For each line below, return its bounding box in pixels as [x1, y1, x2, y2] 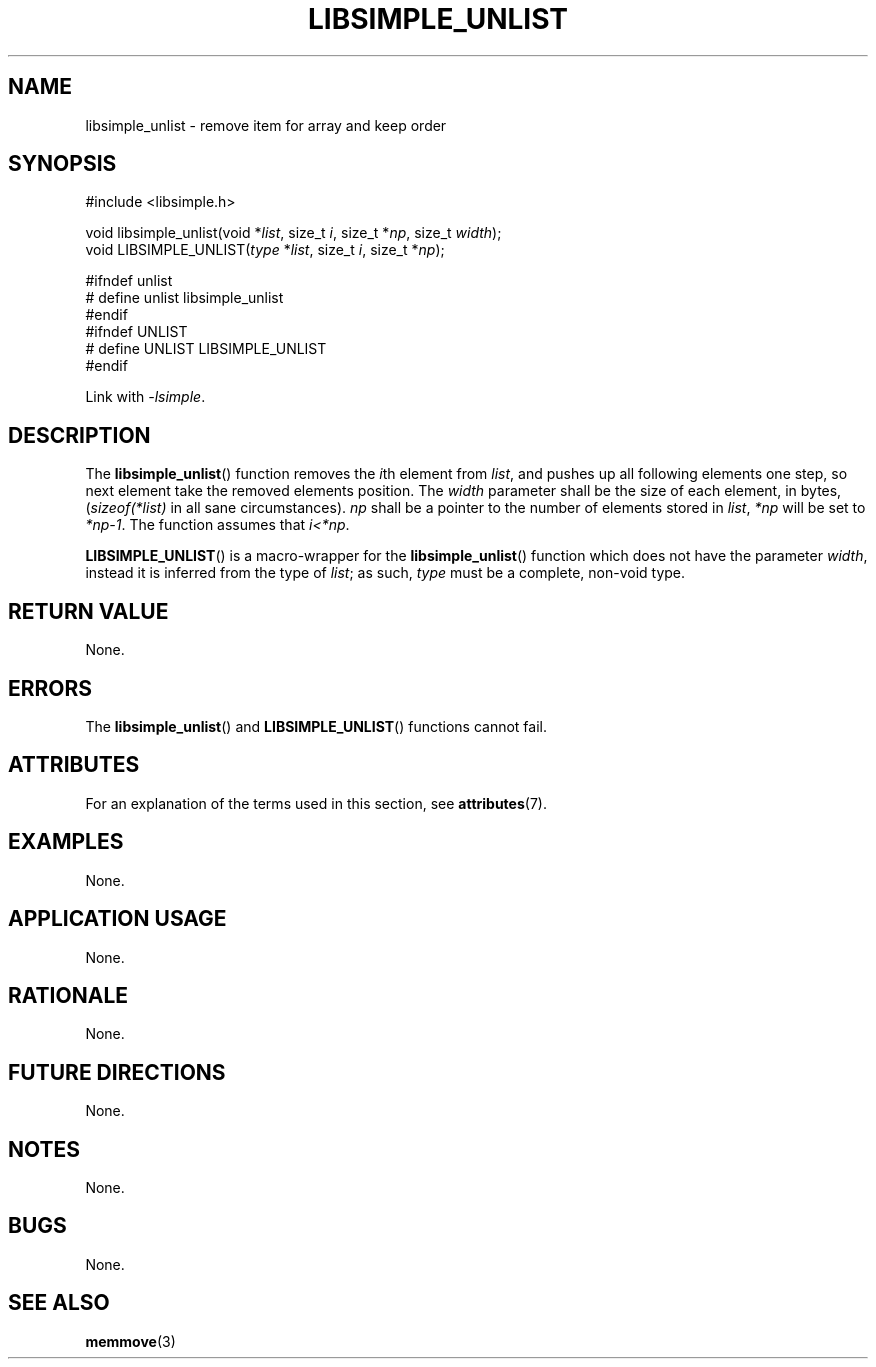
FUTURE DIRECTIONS [8, 1059, 226, 1085]
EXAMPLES [8, 829, 124, 855]
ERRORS [8, 675, 93, 701]
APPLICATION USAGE [8, 906, 227, 932]
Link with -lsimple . [85, 388, 206, 406]
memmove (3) [85, 1332, 176, 1350]
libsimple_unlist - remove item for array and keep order [85, 116, 447, 134]
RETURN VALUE [8, 598, 169, 624]
